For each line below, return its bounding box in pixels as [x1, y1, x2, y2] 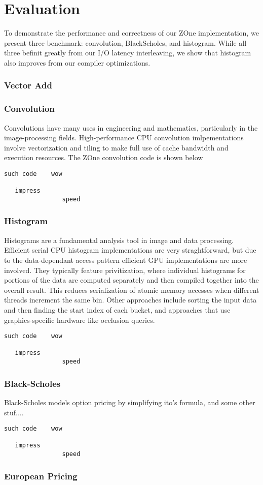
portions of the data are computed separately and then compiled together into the [4, 275, 259, 285]
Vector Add [4, 79, 52, 92]
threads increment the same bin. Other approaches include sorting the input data [4, 294, 257, 305]
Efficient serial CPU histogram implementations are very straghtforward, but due [4, 245, 256, 255]
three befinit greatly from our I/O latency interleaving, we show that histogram [4, 47, 251, 58]
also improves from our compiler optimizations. [4, 57, 151, 68]
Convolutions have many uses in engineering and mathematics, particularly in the [4, 122, 258, 133]
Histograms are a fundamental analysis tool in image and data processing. [4, 234, 234, 245]
